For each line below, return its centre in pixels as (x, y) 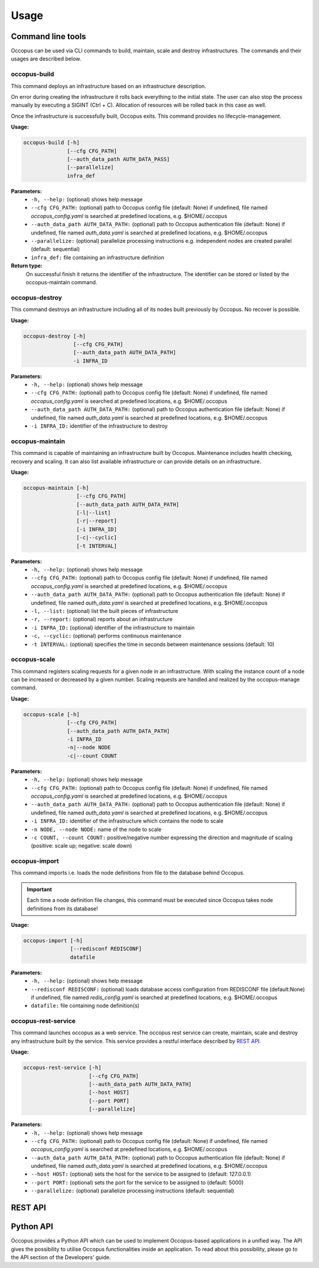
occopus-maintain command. (61, 282)
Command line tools (48, 36)
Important (40, 889)
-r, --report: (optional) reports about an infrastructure (102, 619)
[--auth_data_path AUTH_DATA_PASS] (118, 159)
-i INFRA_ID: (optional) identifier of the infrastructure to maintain (113, 627)
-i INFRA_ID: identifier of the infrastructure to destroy (99, 426)
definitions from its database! (63, 909)
